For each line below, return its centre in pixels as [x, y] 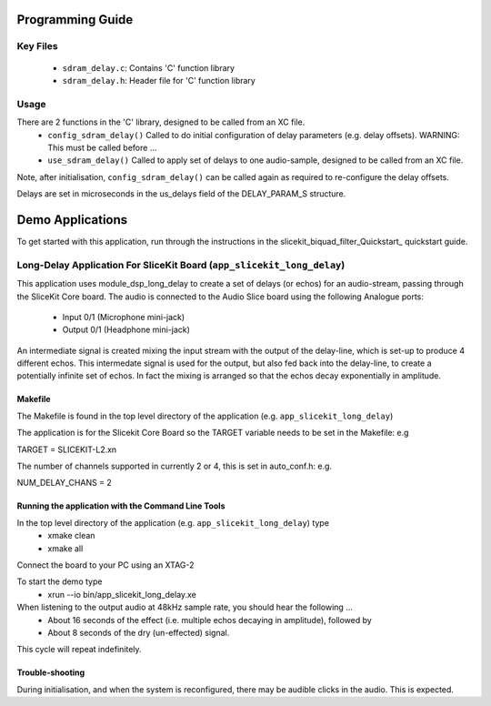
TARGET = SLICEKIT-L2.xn [67, 449]
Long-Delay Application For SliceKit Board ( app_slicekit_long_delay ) [181, 265]
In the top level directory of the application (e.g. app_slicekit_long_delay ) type [173, 522]
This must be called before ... [102, 147]
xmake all [65, 548]
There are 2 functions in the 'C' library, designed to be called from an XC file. [161, 122]
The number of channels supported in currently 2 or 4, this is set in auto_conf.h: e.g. [174, 466]
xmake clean [71, 536]
